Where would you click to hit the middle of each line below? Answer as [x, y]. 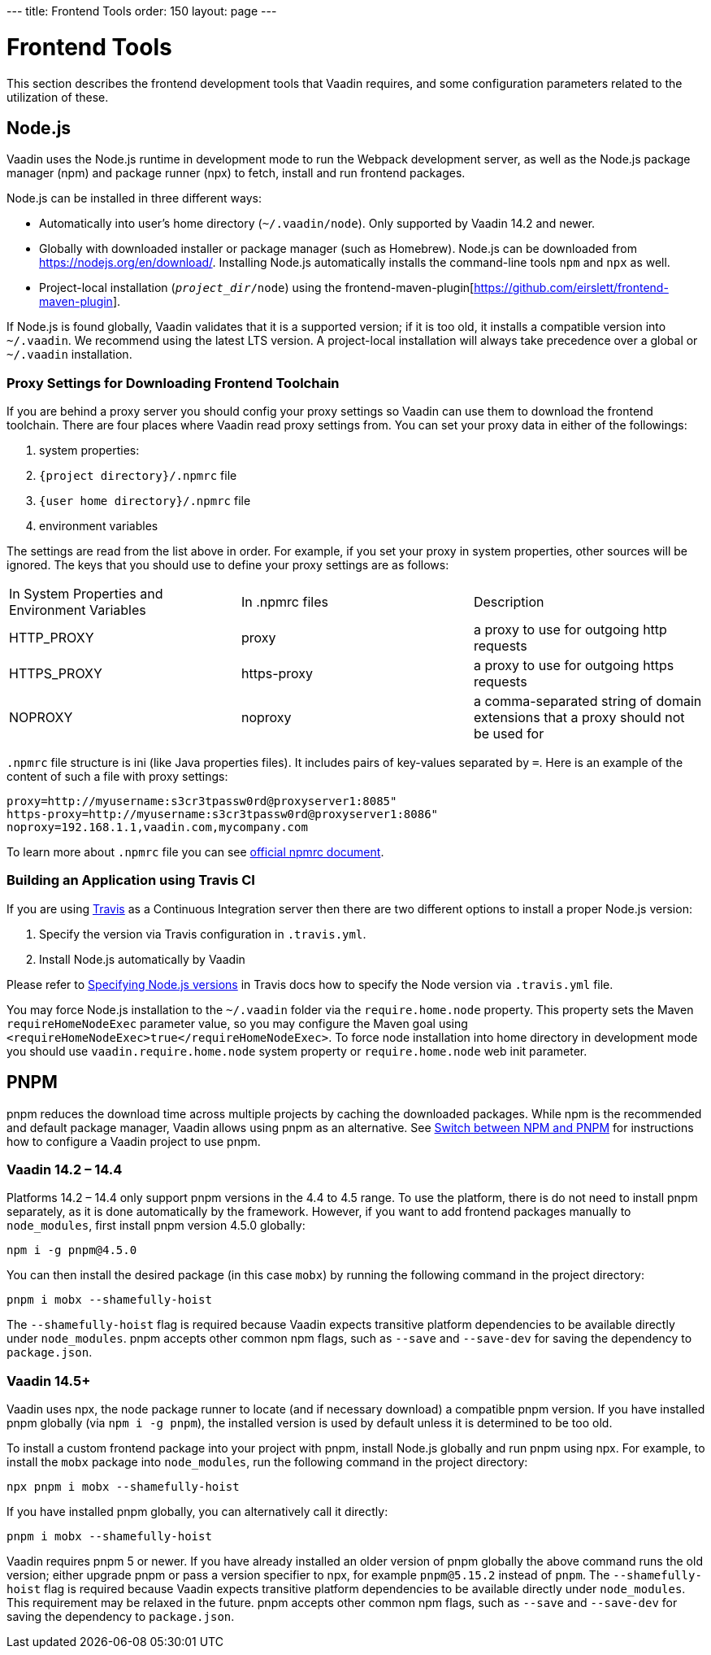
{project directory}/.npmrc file [138, 476]
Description [509, 602]
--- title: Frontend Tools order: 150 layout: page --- [142, 11]
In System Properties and [86, 594]
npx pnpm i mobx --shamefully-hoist [123, 1487]
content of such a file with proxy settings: [117, 777]
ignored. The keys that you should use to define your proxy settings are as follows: [228, 565]
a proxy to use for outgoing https [574, 666]
